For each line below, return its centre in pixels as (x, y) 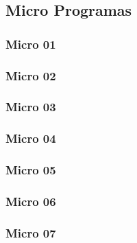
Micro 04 (31, 138)
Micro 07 (31, 232)
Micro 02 (31, 75)
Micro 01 (31, 44)
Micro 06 (31, 201)
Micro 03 (31, 107)
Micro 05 (31, 170)
